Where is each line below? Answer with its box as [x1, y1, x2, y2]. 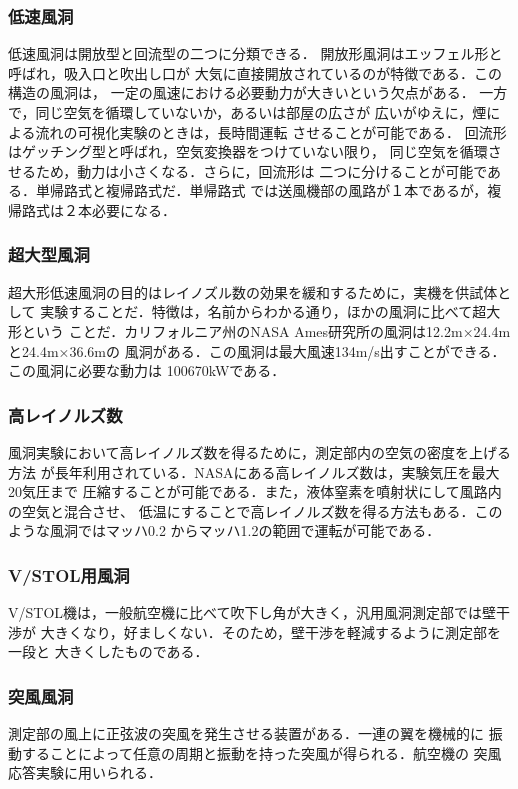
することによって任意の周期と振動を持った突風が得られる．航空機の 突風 [21, 742, 502, 763]
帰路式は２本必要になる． [8, 199, 176, 220]
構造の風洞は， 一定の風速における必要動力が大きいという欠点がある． [8, 82, 475, 103]
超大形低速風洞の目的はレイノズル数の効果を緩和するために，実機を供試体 [8, 281, 498, 302]
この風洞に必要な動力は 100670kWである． [8, 360, 286, 381]
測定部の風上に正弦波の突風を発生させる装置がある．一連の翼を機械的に [8, 723, 484, 744]
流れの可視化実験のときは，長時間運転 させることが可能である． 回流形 [35, 121, 507, 142]
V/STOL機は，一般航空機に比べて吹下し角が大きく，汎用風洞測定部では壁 [8, 602, 497, 623]
